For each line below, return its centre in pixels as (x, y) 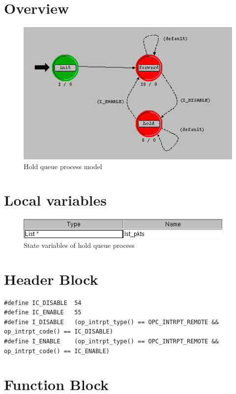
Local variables (55, 200)
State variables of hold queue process (79, 245)
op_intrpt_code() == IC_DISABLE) (59, 332)
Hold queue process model (63, 166)
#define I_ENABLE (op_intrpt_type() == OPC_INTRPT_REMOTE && (111, 341)
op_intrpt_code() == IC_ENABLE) (57, 351)
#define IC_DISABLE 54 (43, 303)
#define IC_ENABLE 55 (43, 313)
